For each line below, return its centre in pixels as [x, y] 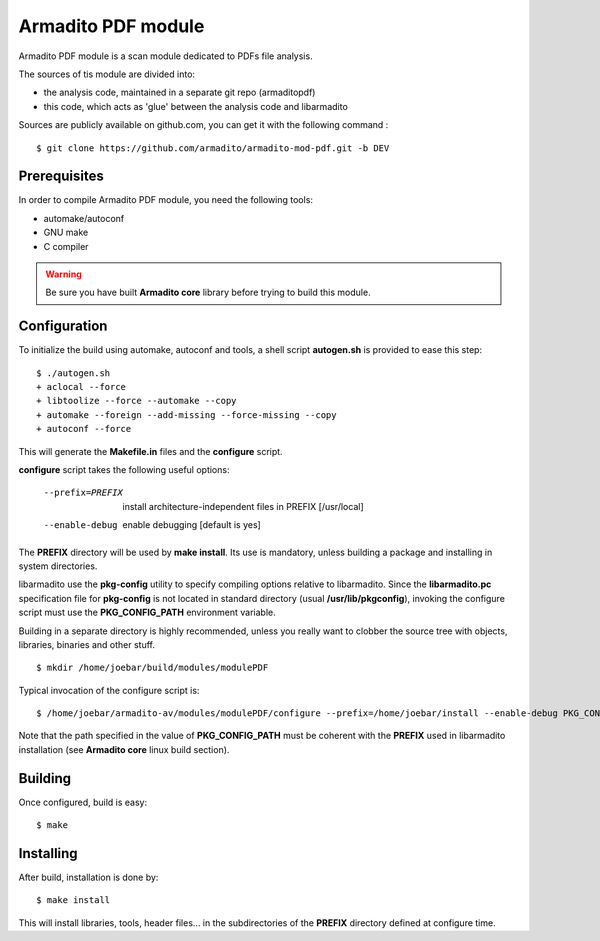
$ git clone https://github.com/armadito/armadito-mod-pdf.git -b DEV [213, 148]
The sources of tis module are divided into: [106, 74]
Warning [63, 274]
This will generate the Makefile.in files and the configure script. [151, 451]
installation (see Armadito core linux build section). [124, 749]
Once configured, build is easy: [83, 802]
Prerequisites [61, 176]
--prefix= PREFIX [83, 493]
